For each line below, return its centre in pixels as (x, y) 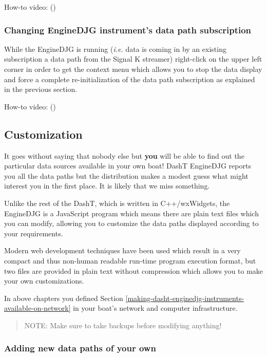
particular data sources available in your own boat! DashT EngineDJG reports (128, 166)
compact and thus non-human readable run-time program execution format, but (130, 260)
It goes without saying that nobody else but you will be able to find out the (124, 155)
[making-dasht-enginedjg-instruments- (185, 298)
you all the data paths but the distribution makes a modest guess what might (126, 175)
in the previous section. (41, 89)
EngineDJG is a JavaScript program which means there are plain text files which (131, 213)
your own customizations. (44, 281)
